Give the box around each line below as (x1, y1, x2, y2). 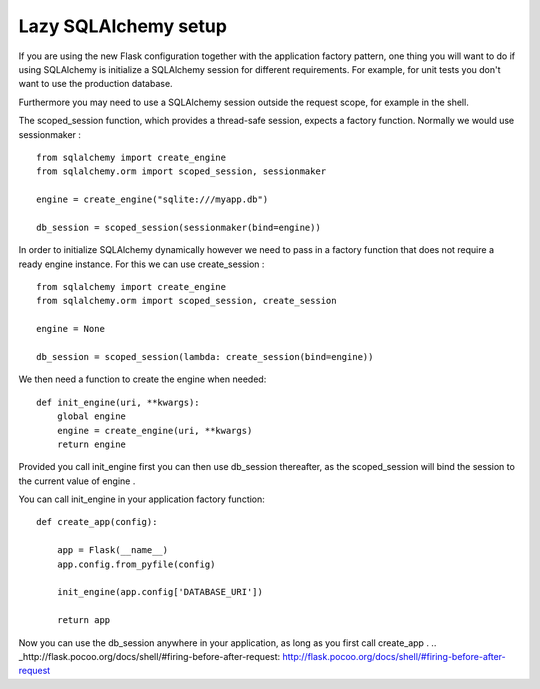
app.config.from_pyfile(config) (56, 558, 216, 570)
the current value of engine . (18, 475, 136, 487)
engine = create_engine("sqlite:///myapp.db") (36, 194, 269, 205)
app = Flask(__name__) (56, 545, 169, 556)
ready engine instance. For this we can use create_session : (18, 258, 265, 270)
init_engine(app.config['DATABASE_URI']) (56, 586, 264, 598)
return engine (56, 438, 127, 450)
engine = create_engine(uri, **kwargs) (56, 425, 253, 436)
